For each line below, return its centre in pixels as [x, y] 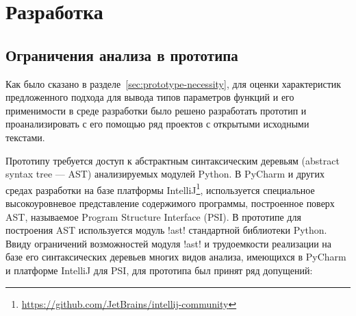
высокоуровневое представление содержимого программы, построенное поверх [170, 203]
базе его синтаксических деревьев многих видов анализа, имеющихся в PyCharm [176, 257]
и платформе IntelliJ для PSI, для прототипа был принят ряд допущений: [159, 270]
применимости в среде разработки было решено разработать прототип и [156, 110]
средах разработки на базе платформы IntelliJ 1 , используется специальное [160, 189]
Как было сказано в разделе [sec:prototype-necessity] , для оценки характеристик [174, 83]
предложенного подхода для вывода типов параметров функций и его [150, 97]
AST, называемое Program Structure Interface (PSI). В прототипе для [153, 216]
